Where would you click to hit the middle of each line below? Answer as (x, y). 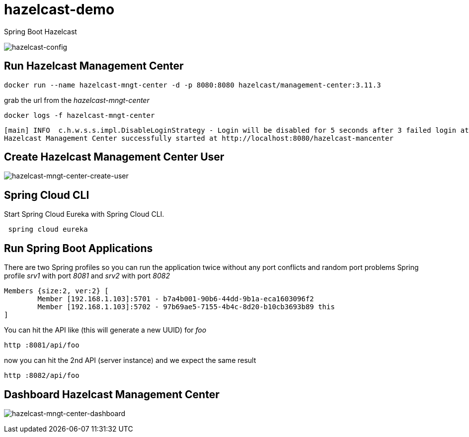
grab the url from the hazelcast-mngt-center (77, 100)
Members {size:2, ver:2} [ (56, 291)
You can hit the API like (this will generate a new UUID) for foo (105, 330)
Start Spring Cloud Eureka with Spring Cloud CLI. (84, 214)
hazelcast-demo (59, 9)
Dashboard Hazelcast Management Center (112, 394)
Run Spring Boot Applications (78, 248)
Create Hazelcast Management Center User (114, 157)
